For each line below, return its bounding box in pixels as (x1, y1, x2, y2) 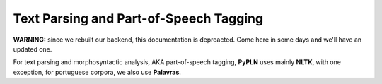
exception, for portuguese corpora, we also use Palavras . (13, 68, 182, 76)
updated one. (13, 44, 52, 53)
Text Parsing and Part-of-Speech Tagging (13, 11, 264, 26)
